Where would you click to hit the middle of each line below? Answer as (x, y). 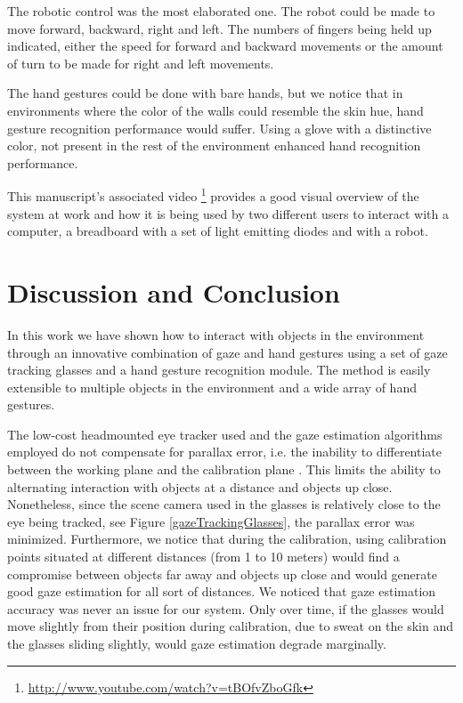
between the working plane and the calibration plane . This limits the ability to (224, 469)
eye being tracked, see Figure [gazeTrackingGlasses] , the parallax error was (211, 521)
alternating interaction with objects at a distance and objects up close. (200, 486)
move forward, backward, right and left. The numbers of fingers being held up (219, 28)
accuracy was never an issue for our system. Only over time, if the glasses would (226, 608)
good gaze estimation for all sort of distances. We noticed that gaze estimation (222, 591)
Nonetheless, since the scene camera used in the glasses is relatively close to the (224, 504)
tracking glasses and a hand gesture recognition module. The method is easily (219, 370)
